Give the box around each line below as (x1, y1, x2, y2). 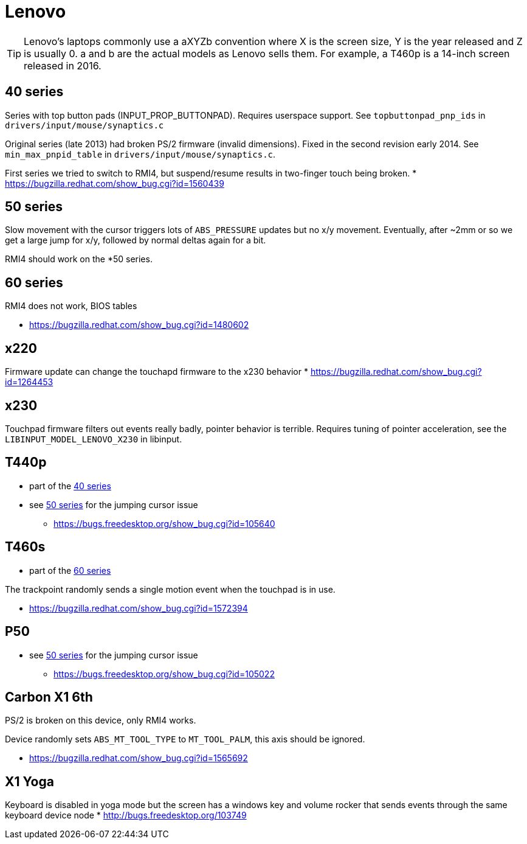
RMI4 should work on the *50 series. (5, 254, 153, 265)
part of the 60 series (29, 565, 111, 576)
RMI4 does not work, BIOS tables (5, 301, 137, 312)
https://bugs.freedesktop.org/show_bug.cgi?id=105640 (53, 518, 275, 529)
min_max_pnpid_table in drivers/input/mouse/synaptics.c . (5, 148, 276, 159)
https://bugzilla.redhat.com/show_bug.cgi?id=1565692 (29, 753, 248, 764)
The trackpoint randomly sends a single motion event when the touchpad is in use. (5, 584, 336, 595)
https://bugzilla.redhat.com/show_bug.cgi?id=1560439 (5, 178, 224, 189)
